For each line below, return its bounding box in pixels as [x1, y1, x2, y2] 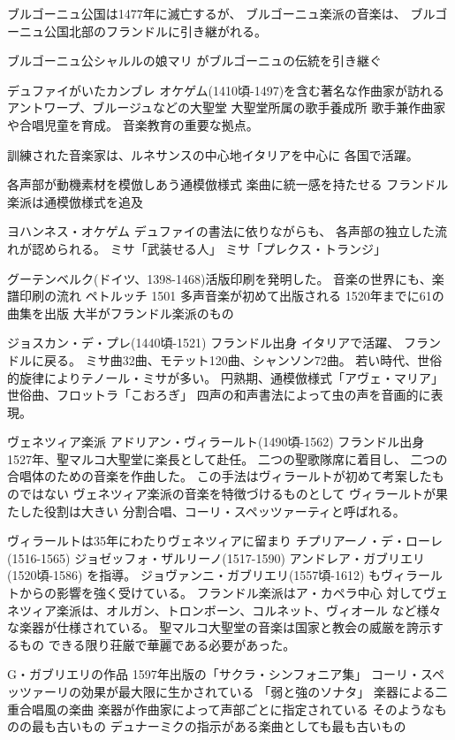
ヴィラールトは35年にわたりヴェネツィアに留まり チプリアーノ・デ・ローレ [7, 531, 443, 550]
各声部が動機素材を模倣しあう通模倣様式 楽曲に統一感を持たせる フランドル [7, 175, 449, 194]
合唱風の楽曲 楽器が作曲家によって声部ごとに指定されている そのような [19, 699, 435, 718]
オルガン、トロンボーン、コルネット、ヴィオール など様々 [105, 600, 442, 619]
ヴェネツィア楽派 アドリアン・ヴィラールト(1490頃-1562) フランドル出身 [7, 432, 425, 451]
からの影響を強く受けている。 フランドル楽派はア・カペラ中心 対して [19, 584, 423, 602]
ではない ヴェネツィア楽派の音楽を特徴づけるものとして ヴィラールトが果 [19, 484, 448, 503]
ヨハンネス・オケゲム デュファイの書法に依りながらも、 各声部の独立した [7, 222, 435, 240]
